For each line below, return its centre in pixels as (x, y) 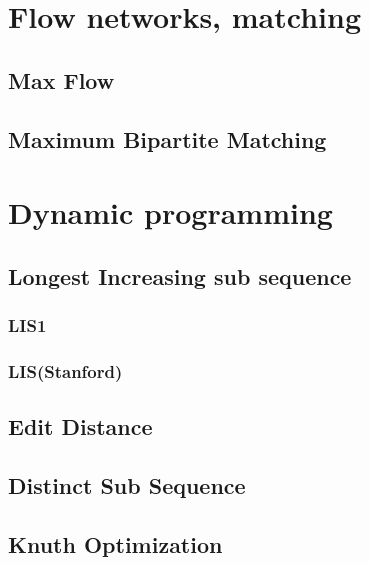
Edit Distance (80, 426)
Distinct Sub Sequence (127, 484)
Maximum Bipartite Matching (167, 138)
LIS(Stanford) (65, 370)
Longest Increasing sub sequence (180, 275)
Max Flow (61, 79)
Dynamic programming (170, 212)
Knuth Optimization (115, 543)
